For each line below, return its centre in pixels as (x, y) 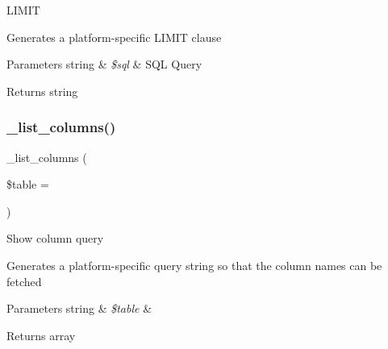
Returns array (41, 335)
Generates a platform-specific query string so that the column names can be (194, 265)
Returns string (42, 91)
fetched (24, 281)
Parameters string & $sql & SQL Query (104, 64)
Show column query (55, 238)
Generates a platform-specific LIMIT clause (114, 37)
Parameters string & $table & (79, 308)
